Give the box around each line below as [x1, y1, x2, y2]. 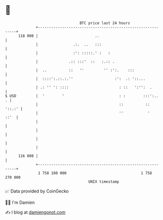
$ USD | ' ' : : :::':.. [5, 93, 159, 98]
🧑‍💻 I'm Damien [5, 199, 35, 205]
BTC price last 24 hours [79, 21, 131, 25]
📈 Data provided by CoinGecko [5, 188, 69, 194]
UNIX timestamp [88, 179, 119, 184]
